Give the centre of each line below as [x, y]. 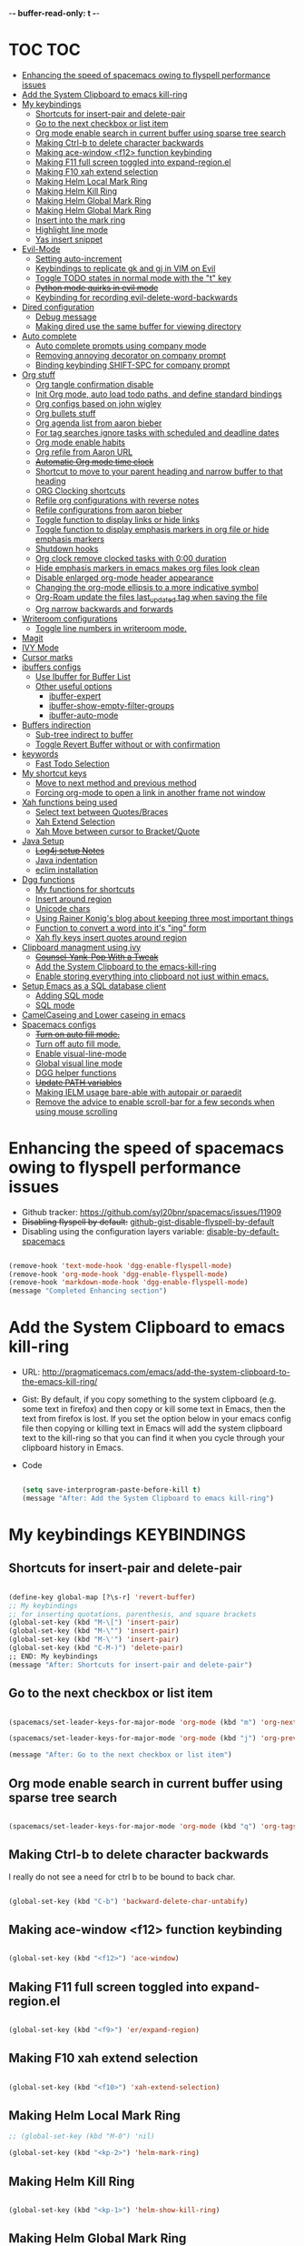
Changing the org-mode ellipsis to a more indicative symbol [147, 587]
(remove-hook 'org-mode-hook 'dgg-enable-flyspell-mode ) [118, 1274]
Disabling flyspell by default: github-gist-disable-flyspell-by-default [148, 1222]
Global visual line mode [79, 1063]
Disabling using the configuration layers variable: [113, 1231]
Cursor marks [47, 657]
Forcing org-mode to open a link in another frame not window [150, 792]
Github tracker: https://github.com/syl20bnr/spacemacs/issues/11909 [152, 1212]
